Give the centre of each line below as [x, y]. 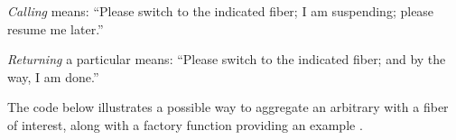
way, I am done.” [53, 76]
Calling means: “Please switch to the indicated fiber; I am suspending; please [221, 11]
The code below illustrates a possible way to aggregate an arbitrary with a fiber [228, 107]
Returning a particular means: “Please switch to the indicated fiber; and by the [227, 59]
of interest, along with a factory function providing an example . [185, 124]
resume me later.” [56, 28]
